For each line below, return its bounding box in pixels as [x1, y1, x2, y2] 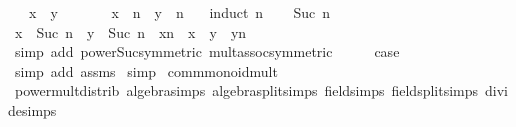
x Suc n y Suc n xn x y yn [14, 21, 247, 42]
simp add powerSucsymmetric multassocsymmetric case [14, 41, 400, 62]
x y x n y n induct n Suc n [28, 2, 331, 22]
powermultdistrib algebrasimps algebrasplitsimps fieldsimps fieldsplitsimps [14, 80, 479, 101]
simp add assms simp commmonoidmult [14, 60, 278, 81]
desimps [8, 99, 57, 120]
